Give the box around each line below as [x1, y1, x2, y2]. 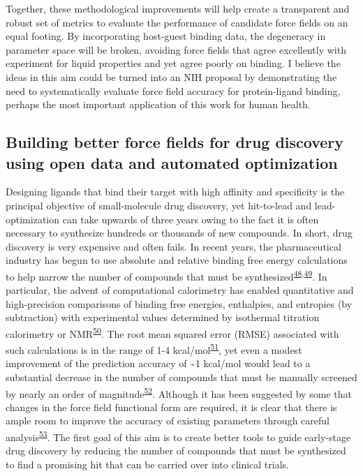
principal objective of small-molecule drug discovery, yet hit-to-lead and [6, 198, 312, 212]
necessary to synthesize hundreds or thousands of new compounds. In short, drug [6, 225, 353, 240]
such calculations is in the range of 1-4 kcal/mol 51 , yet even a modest [6, 341, 302, 357]
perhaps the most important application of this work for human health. [6, 97, 311, 112]
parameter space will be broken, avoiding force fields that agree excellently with [6, 42, 346, 57]
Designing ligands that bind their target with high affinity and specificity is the [6, 184, 345, 199]
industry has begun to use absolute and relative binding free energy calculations [6, 253, 348, 267]
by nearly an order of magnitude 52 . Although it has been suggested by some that [6, 384, 352, 401]
